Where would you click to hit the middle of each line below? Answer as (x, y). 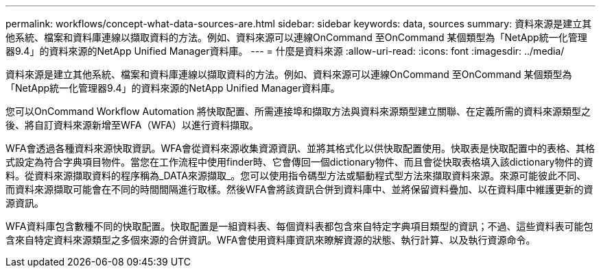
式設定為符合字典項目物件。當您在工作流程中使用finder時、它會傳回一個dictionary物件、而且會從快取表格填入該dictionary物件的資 (299, 162)
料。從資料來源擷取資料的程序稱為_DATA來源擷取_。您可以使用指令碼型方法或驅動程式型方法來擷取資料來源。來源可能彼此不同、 (296, 175)
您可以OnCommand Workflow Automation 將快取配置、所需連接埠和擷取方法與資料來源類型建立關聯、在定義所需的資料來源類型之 (298, 111)
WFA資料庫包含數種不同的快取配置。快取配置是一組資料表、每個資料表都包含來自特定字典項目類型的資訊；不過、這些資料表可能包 (299, 226)
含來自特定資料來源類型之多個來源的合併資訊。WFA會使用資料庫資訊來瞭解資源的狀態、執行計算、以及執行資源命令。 (271, 240)
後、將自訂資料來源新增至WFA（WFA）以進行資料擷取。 (132, 125)
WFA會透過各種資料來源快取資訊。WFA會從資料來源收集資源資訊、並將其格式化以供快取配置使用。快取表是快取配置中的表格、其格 (300, 148)
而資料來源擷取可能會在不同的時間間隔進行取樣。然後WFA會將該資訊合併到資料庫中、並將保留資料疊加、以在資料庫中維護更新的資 (299, 189)
